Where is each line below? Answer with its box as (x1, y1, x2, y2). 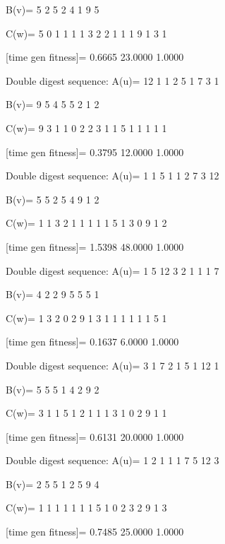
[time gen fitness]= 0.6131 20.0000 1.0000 (6, 429, 184, 444)
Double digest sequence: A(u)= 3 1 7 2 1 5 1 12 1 (6, 357, 219, 372)
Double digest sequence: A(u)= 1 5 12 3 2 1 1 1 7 (6, 263, 219, 278)
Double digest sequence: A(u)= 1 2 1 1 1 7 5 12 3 (6, 453, 219, 468)
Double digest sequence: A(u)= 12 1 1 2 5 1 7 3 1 (6, 73, 219, 88)
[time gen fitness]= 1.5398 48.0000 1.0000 (6, 239, 184, 254)
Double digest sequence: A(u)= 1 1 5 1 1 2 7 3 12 (6, 168, 219, 183)
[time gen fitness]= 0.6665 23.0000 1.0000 (6, 49, 184, 64)
